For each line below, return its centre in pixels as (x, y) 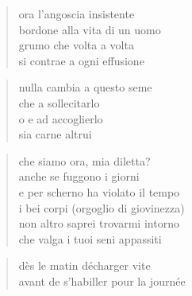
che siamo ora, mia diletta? (84, 160)
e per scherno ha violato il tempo (99, 191)
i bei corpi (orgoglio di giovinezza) (102, 207)
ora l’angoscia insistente (77, 14)
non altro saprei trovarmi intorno (99, 223)
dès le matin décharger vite (84, 265)
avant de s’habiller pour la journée (102, 280)
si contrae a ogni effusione (81, 60)
